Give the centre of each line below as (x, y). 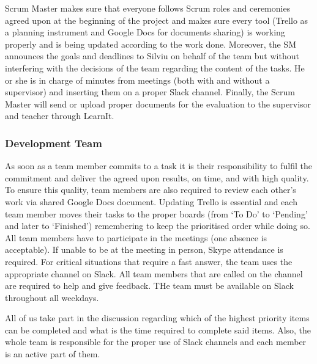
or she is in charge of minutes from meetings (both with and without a (137, 80)
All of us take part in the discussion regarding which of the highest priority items (157, 318)
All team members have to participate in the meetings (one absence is (136, 237)
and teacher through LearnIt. (60, 116)
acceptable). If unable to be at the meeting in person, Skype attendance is (144, 249)
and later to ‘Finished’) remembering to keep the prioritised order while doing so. (158, 226)
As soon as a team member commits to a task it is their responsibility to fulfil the (158, 166)
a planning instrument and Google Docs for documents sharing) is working (145, 32)
